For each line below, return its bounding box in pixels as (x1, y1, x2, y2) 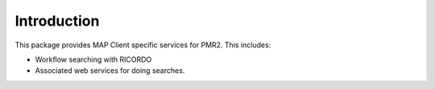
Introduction (14, 12, 100, 30)
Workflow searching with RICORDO (35, 55, 152, 64)
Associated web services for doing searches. (35, 66, 185, 75)
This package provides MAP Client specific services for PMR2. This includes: (14, 40, 271, 50)
